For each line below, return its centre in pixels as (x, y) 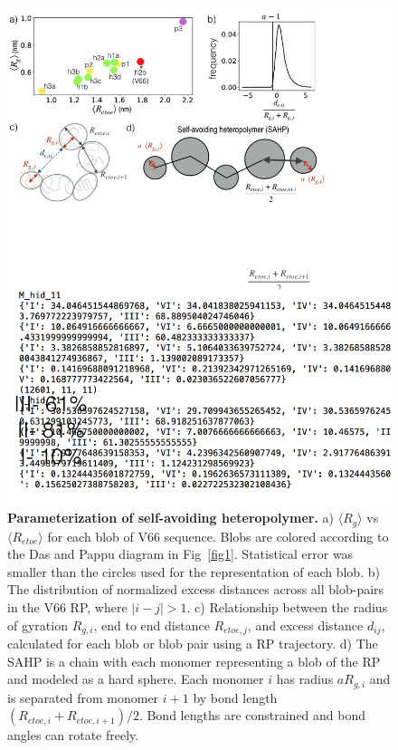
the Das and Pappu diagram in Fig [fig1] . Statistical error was (180, 554)
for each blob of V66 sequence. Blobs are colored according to (218, 536)
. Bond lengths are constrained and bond (252, 715)
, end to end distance (152, 625)
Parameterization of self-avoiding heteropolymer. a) (171, 518)
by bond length (235, 697)
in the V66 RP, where (67, 607)
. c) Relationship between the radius (287, 607)
